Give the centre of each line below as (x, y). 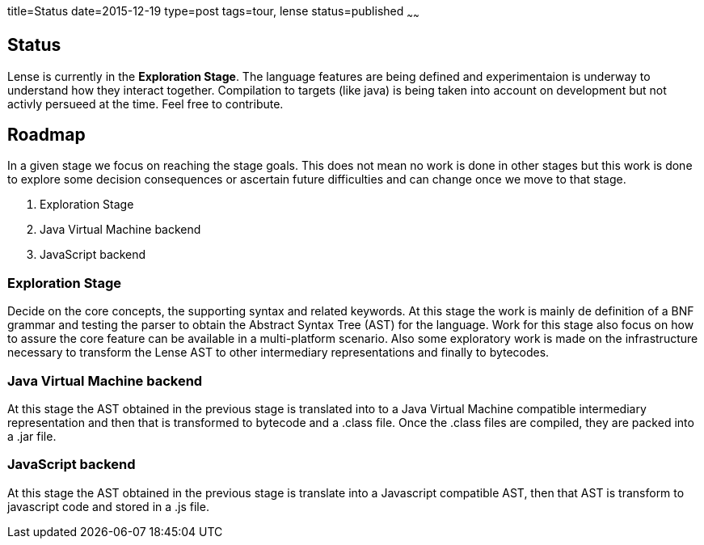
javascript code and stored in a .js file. (108, 506)
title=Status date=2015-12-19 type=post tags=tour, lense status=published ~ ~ (213, 13)
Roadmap (46, 135)
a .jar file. (32, 436)
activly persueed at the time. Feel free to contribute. (145, 104)
